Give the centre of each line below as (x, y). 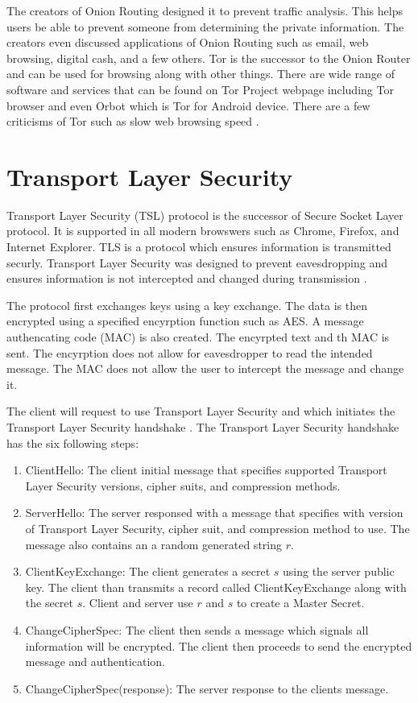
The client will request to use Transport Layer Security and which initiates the (201, 411)
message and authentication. (95, 662)
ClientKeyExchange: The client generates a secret (148, 571)
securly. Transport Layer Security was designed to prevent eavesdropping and (197, 262)
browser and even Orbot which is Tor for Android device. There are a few (188, 105)
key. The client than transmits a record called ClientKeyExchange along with (216, 587)
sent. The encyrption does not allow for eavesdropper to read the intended (190, 352)
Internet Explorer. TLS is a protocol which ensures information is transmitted (199, 247)
